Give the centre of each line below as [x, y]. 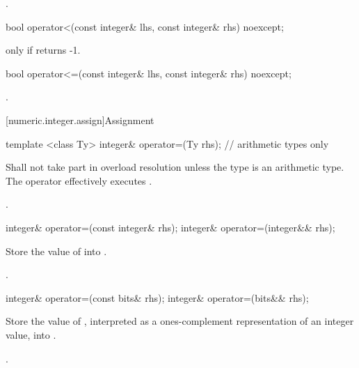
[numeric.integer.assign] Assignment [80, 120]
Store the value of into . [56, 251]
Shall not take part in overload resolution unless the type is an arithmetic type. [175, 167]
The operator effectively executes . [79, 180]
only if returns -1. [43, 50]
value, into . [31, 334]
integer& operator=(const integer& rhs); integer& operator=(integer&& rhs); [170, 227]
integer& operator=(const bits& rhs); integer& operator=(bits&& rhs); [157, 297]
